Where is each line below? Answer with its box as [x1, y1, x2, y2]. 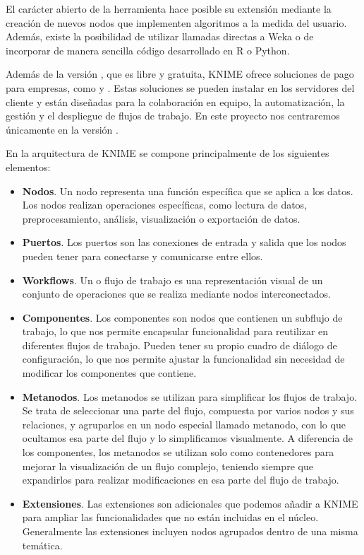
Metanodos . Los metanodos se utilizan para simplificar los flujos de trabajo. [22, 389, 358, 404]
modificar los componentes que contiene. [22, 366, 197, 380]
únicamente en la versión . [6, 122, 119, 136]
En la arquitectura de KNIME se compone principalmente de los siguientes [6, 146, 329, 160]
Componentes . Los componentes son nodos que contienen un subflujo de [22, 310, 343, 325]
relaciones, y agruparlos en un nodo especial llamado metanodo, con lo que [22, 416, 346, 431]
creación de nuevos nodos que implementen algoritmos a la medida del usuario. [6, 15, 347, 30]
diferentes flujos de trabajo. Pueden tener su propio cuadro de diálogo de [22, 337, 337, 352]
